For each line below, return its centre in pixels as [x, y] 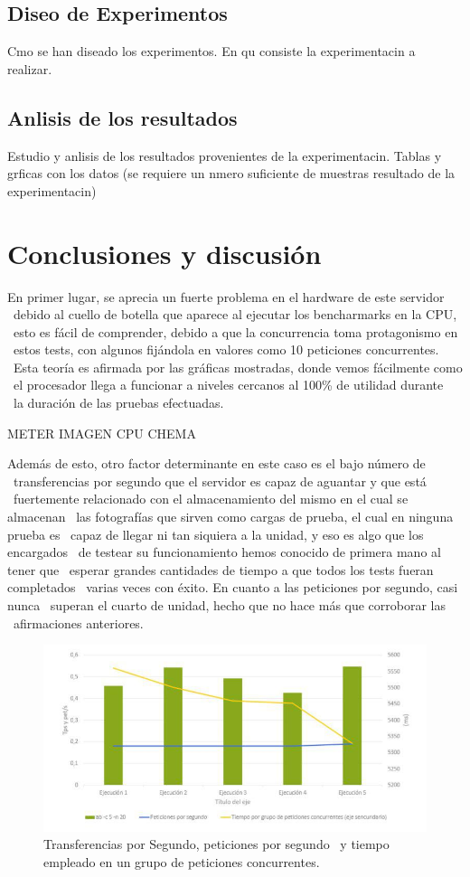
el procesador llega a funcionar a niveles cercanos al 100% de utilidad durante [228, 385]
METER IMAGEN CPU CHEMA [102, 433]
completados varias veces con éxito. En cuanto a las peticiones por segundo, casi [233, 587]
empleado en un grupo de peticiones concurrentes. [182, 861]
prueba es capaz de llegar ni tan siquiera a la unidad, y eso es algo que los [216, 534]
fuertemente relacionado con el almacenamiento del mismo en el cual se [211, 499]
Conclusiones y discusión [164, 253]
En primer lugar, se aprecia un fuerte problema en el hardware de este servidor [226, 296]
